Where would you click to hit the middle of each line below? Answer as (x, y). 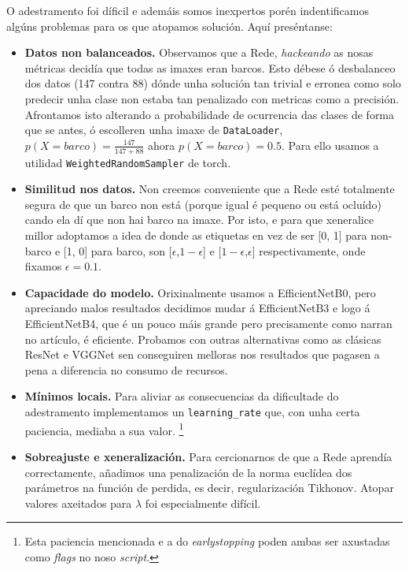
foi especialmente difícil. (203, 503)
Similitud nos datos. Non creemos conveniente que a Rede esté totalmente (210, 189)
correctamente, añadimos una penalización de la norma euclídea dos (188, 472)
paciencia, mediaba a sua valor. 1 (104, 429)
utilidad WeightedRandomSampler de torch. (128, 162)
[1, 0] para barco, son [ (118, 250)
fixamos (43, 266)
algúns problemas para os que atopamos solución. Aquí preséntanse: (169, 26)
